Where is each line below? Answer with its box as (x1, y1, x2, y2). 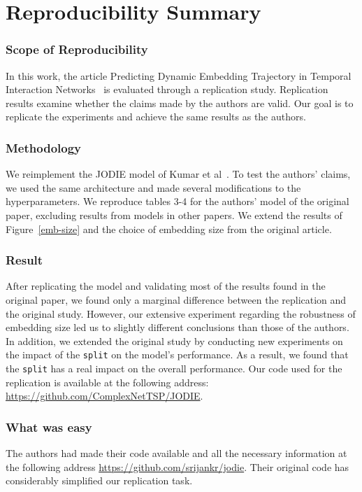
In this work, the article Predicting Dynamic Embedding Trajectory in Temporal (6, 68, 352, 83)
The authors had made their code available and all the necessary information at (6, 446, 347, 461)
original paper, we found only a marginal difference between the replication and (6, 292, 347, 307)
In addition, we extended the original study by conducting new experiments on (6, 333, 343, 348)
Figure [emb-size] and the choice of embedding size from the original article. (6, 221, 332, 236)
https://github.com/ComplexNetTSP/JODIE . (6, 388, 203, 403)
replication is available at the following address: (6, 374, 209, 389)
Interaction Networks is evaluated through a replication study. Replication (6, 82, 328, 97)
